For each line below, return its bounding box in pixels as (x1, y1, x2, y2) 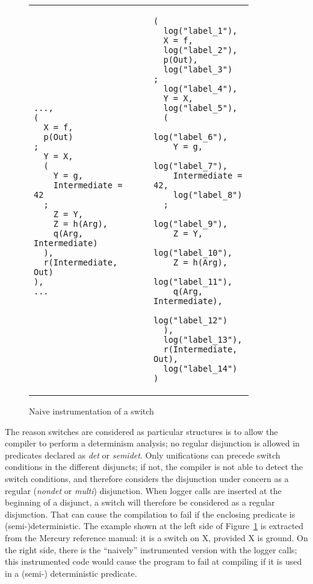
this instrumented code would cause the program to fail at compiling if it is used (5, 555, 302, 568)
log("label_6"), (153, 132, 228, 142)
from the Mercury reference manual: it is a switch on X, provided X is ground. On (5, 531, 308, 544)
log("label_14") (163, 364, 238, 373)
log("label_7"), (153, 161, 228, 171)
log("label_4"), (163, 84, 238, 94)
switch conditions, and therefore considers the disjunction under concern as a (5, 472, 289, 484)
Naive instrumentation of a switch (29, 405, 154, 417)
